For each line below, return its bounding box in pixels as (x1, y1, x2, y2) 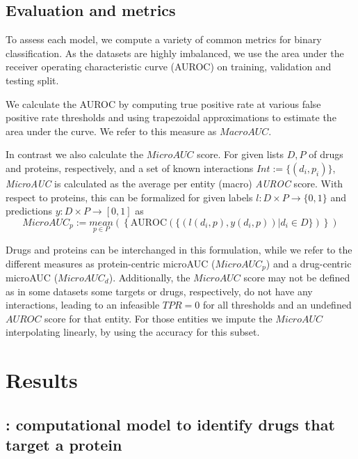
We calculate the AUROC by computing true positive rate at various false (6, 96, 321, 111)
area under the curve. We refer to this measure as (6, 123, 217, 138)
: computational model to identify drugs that (6, 413, 335, 435)
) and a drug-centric (266, 256, 352, 270)
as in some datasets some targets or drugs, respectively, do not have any (6, 283, 313, 298)
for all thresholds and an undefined (202, 297, 352, 312)
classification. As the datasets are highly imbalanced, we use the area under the (6, 45, 344, 60)
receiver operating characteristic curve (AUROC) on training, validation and (6, 59, 332, 74)
